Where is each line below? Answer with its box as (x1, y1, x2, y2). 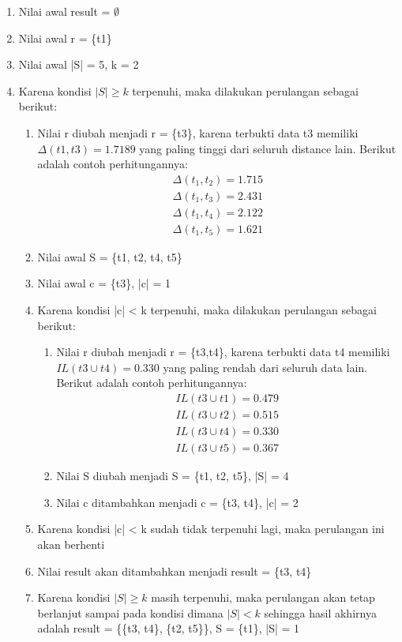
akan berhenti (37, 535, 105, 552)
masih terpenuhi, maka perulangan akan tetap (151, 589, 375, 606)
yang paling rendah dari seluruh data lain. (163, 359, 367, 375)
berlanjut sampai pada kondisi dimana (37, 604, 224, 621)
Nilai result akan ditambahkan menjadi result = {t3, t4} (37, 562, 312, 579)
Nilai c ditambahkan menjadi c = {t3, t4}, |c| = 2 (56, 494, 299, 510)
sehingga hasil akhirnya (264, 604, 377, 621)
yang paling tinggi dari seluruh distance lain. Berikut (139, 140, 396, 156)
